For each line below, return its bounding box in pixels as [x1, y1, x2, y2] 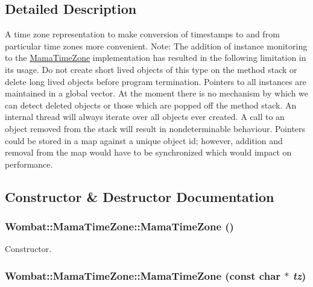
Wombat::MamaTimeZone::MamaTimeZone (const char [5, 268, 281, 283]
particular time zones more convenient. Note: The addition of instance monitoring [5, 39, 308, 52]
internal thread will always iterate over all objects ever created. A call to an [5, 110, 285, 123]
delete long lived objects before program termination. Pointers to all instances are [5, 75, 307, 87]
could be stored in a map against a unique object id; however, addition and [5, 134, 283, 147]
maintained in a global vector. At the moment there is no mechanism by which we [5, 87, 309, 99]
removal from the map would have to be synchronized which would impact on [5, 146, 292, 159]
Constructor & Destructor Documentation [5, 187, 274, 206]
